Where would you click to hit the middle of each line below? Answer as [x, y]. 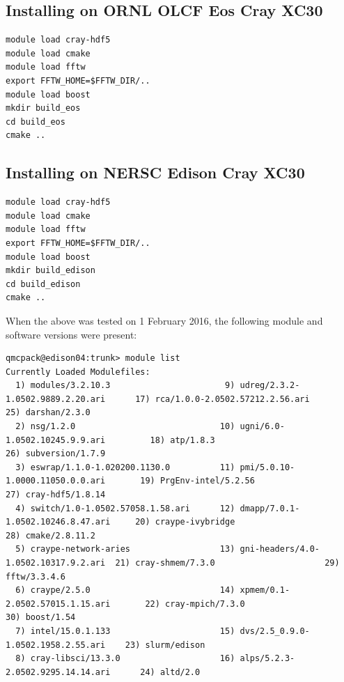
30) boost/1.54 [41, 618]
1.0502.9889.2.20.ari [56, 399]
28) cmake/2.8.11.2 [50, 535]
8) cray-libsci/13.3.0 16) [125, 659]
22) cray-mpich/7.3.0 [195, 604]
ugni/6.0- [262, 427]
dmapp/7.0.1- [270, 508]
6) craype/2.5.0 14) [125, 590]
